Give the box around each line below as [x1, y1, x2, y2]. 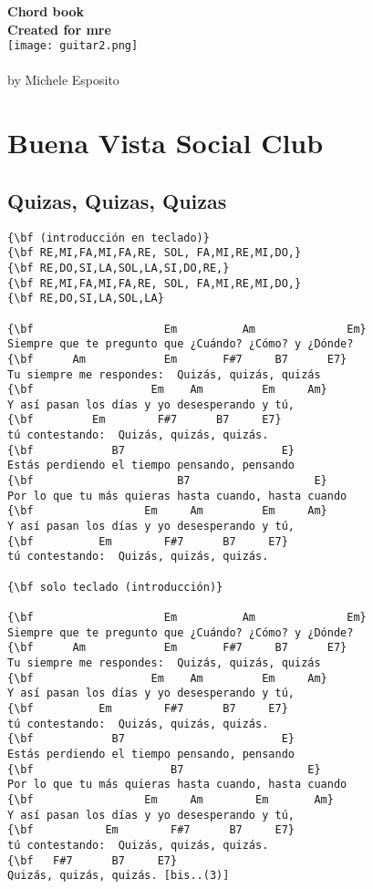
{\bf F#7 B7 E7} [7, 853, 178, 867]
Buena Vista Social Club [7, 124, 324, 161]
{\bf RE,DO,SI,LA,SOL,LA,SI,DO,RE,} [7, 261, 230, 274]
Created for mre [7, 19, 111, 38]
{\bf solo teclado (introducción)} [7, 580, 223, 594]
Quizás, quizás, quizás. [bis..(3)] [7, 869, 230, 883]
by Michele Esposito [7, 70, 119, 89]
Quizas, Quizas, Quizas [7, 186, 227, 214]
